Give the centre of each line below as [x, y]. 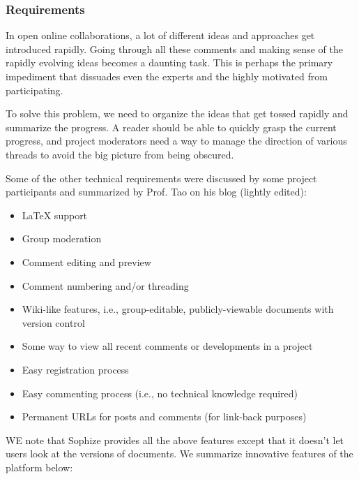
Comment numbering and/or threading [105, 285]
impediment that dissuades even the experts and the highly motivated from [167, 76]
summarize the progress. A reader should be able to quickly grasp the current [171, 127]
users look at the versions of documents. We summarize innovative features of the [179, 454]
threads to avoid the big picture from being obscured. [120, 154]
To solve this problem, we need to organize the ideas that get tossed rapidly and [177, 113]
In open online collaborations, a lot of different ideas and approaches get [160, 35]
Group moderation [62, 238]
